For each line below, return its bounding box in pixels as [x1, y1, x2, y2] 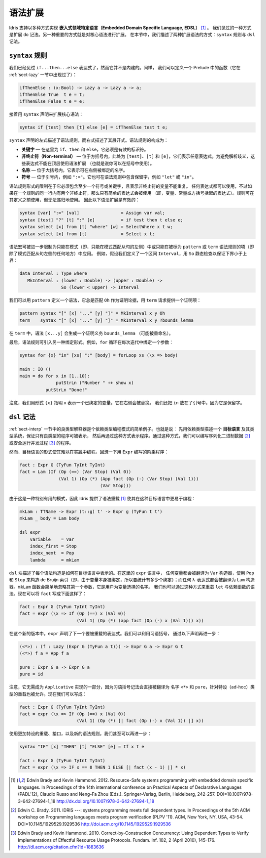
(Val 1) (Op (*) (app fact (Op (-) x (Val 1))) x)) [76, 618, 204, 623]
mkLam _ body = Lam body [19, 515, 80, 521]
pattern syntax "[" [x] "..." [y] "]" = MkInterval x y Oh [19, 310, 165, 316]
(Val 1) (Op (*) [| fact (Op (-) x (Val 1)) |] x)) [76, 718, 204, 724]
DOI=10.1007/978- [216, 791, 253, 797]
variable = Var [30, 536, 74, 542]
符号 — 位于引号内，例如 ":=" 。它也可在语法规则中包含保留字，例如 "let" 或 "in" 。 [21, 174, 197, 180]
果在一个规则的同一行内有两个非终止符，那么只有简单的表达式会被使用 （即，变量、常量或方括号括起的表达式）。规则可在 [9, 190, 254, 196]
